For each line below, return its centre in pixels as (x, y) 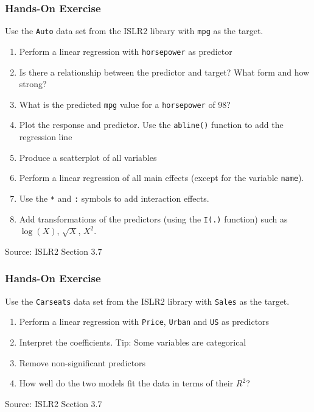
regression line (46, 137)
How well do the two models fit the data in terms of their (126, 383)
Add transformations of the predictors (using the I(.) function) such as (153, 218)
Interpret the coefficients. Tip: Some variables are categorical (133, 342)
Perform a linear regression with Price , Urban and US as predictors (144, 321)
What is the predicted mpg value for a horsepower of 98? (125, 104)
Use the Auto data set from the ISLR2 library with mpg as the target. (134, 31)
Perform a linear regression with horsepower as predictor (126, 51)
